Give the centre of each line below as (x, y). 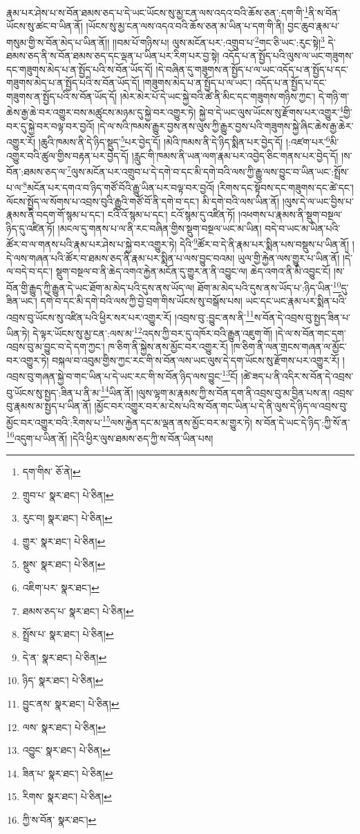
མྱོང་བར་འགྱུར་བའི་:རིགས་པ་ (54, 422)
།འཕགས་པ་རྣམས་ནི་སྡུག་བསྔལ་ (290, 215)
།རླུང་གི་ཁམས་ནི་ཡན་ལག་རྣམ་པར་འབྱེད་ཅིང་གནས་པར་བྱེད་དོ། (235, 155)
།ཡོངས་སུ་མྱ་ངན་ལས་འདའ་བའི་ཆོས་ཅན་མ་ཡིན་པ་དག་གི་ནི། (185, 26)
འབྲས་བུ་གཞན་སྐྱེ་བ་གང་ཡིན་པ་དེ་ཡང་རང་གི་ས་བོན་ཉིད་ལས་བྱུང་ (114, 376)
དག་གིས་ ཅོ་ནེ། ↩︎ (51, 471)
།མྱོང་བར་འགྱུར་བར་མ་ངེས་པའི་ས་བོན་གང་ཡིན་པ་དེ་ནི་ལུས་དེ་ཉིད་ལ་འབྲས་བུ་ (221, 405)
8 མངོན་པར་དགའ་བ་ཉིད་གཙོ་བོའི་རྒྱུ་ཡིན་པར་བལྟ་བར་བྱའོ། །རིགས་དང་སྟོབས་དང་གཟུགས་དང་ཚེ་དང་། (188, 187)
